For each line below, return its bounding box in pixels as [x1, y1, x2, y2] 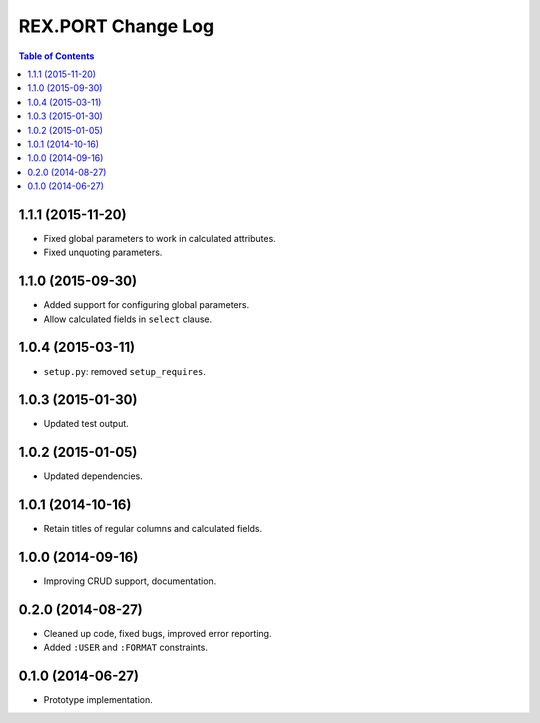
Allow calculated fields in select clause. [43, 313, 213, 325]
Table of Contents [18, 50, 95, 62]
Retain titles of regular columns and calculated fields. [43, 523, 263, 535]
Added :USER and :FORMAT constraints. [43, 641, 209, 654]
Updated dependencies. [43, 470, 144, 482]
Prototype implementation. [43, 694, 154, 706]
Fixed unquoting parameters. [43, 246, 163, 259]
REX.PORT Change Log [18, 15, 215, 37]
